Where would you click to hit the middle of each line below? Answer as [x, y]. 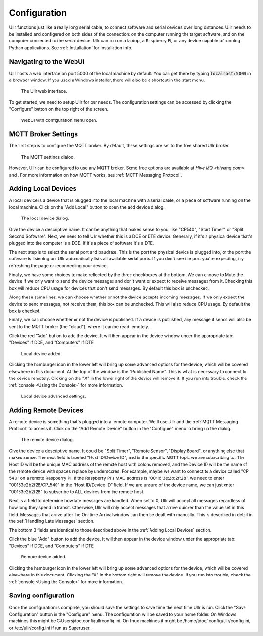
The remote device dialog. [47, 439]
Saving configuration [42, 596]
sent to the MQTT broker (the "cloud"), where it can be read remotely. [79, 326]
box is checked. [25, 311]
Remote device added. [44, 557]
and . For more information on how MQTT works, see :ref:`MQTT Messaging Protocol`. [95, 175]
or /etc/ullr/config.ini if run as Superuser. [50, 628]
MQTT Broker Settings [43, 134]
